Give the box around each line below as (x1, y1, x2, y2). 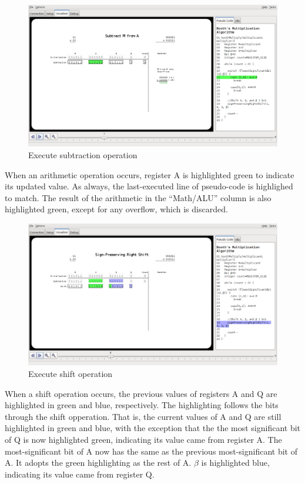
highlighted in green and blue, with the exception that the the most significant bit (5, 422, 301, 434)
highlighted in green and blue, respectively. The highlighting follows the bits (5, 399, 279, 411)
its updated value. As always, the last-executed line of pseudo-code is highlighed (5, 180, 293, 192)
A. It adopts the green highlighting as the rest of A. (5, 456, 192, 469)
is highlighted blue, (201, 456, 270, 469)
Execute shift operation (28, 367, 113, 379)
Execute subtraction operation (28, 148, 138, 161)
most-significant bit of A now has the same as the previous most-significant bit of (5, 445, 298, 457)
